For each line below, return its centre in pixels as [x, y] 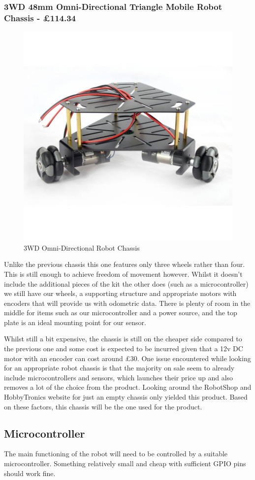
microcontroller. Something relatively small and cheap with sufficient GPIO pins [125, 463]
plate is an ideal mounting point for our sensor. [75, 322]
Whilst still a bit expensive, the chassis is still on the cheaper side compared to [123, 339]
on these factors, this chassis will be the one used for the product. [103, 406]
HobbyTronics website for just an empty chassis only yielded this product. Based [126, 397]
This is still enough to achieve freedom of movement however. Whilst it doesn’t [123, 274]
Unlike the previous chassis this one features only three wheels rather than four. [125, 264]
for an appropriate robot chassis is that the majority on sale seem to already [119, 368]
